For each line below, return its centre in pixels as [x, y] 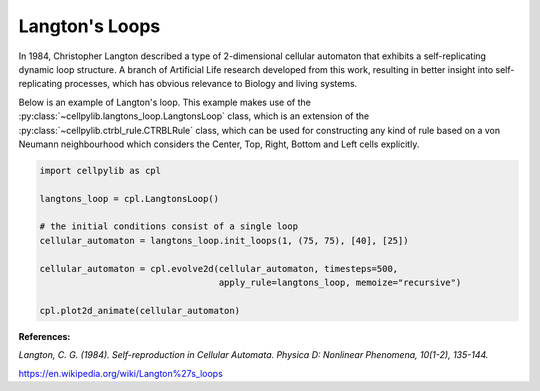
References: [44, 336]
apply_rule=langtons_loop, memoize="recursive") [340, 282]
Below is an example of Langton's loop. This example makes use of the [165, 102]
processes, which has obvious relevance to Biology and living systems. [211, 84]
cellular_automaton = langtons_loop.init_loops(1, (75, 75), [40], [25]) [224, 240]
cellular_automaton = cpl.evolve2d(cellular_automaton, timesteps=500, [219, 268]
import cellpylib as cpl [100, 170]
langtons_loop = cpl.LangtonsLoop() [129, 198]
